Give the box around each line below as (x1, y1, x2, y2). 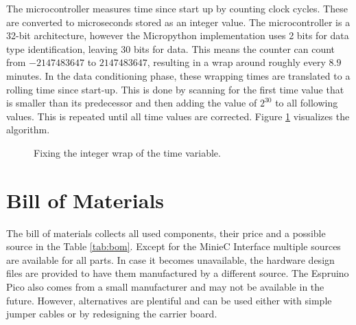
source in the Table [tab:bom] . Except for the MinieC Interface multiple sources (6, 239, 341, 254)
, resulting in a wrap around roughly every (147, 55, 326, 69)
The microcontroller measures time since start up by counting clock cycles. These (6, 1, 348, 15)
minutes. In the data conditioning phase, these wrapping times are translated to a (6, 68, 351, 82)
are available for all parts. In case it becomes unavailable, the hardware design (6, 252, 335, 267)
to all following (275, 96, 338, 110)
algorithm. (6, 122, 50, 137)
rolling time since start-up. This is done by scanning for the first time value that (6, 82, 344, 96)
